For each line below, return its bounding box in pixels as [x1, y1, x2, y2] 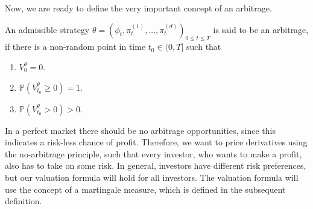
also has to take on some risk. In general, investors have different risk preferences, [5, 159, 306, 172]
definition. [5, 195, 42, 207]
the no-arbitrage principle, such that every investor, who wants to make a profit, [5, 147, 302, 160]
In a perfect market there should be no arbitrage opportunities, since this [5, 124, 276, 136]
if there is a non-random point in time [5, 40, 146, 53]
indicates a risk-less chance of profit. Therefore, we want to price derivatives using [5, 136, 308, 148]
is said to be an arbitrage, [213, 23, 309, 35]
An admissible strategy [5, 23, 90, 35]
